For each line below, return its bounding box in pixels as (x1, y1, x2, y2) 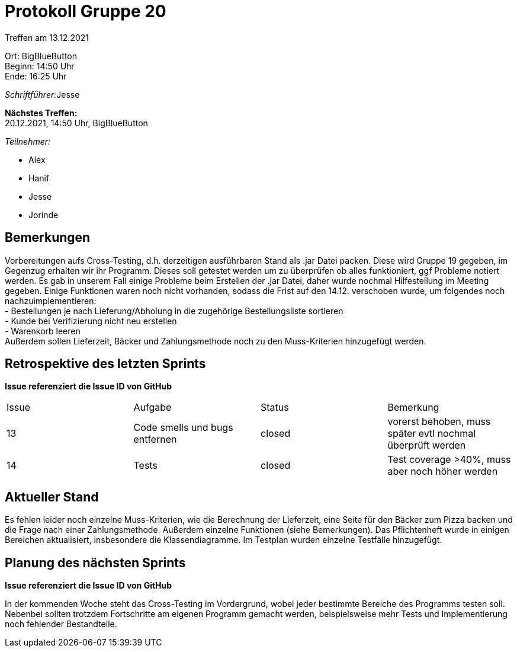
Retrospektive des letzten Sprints (5, 356, 206, 372)
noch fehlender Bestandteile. (5, 619, 117, 629)
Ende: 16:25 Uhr (5, 71, 67, 81)
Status (261, 401, 289, 414)
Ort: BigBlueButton (5, 50, 78, 61)
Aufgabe (133, 401, 172, 414)
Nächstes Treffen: (5, 107, 78, 118)
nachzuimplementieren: (5, 295, 97, 306)
